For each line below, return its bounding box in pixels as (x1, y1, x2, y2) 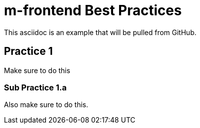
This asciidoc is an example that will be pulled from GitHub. (4, 28, 197, 37)
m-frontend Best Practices (4, 2, 182, 19)
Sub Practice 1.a (4, 82, 67, 92)
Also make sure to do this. (4, 100, 88, 109)
